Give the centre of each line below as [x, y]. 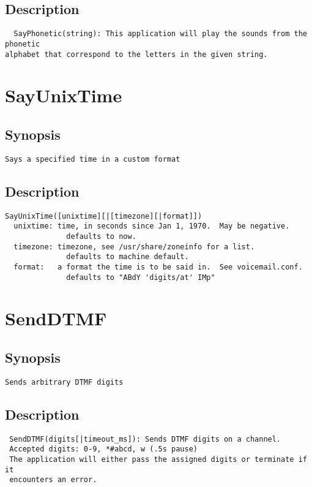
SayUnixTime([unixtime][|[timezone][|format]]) [104, 216]
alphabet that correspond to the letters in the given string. [136, 54]
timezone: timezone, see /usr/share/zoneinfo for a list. [134, 247]
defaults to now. [101, 236]
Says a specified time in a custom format [93, 159]
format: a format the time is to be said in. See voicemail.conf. [158, 267]
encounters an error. [53, 480]
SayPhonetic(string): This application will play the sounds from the [160, 34]
